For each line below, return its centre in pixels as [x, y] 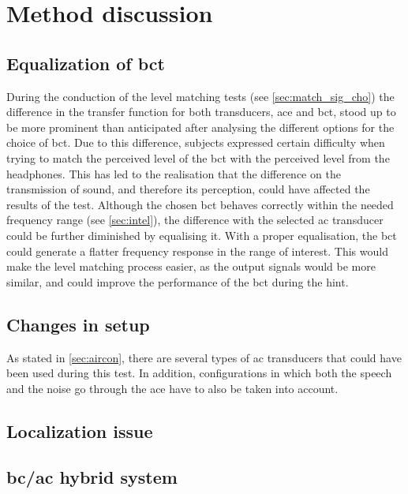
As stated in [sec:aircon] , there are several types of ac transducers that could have [204, 357]
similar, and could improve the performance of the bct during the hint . [178, 281]
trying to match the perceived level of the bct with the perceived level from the [198, 157]
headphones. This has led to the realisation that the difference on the [174, 173]
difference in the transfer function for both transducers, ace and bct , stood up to [201, 112]
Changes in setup [78, 324]
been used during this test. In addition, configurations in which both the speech [199, 373]
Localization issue [80, 430]
